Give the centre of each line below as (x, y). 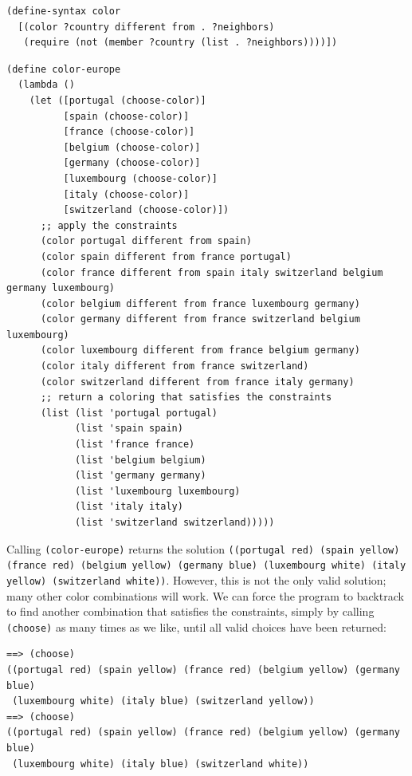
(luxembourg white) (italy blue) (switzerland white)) (161, 764)
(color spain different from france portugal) (166, 256)
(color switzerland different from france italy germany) (197, 382)
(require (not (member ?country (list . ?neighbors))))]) (180, 43)
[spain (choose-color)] (126, 116)
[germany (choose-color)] (132, 163)
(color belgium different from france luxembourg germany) (200, 303)
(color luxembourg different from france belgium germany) (200, 351)
